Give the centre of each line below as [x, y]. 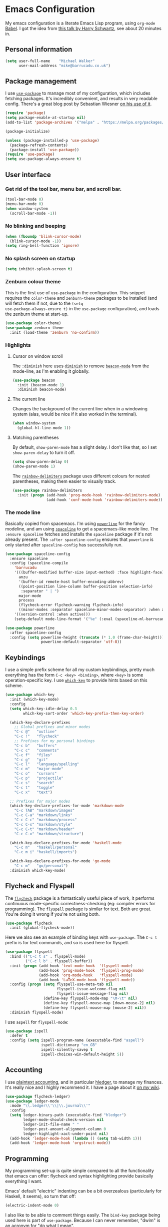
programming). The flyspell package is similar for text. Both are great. [78, 909]
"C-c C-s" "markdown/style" [43, 824]
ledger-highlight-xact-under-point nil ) [66, 1134]
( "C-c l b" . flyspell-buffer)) [59, 961]
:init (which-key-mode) [34, 700]
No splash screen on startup [40, 259]
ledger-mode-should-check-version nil [63, 1120]
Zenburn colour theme [33, 282]
